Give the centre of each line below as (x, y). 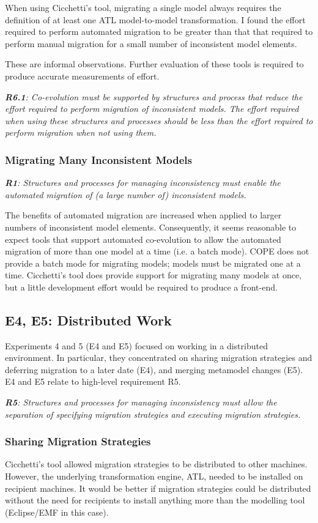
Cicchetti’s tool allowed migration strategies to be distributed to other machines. (156, 464)
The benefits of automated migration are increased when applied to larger (143, 215)
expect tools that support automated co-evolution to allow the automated (143, 239)
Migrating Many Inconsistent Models (99, 159)
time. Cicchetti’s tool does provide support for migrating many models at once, (153, 275)
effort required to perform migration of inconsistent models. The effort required (152, 109)
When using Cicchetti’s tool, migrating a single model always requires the (143, 7)
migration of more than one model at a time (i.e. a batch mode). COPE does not (157, 251)
